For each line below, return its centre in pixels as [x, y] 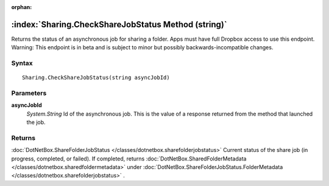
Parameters [29, 93]
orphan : [22, 7]
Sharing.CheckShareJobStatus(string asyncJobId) [96, 78]
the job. [36, 122]
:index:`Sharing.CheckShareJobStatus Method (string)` [119, 24]
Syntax [22, 63]
